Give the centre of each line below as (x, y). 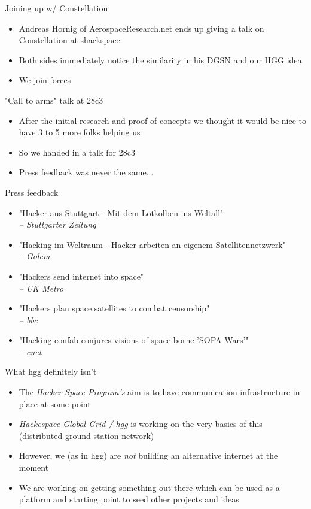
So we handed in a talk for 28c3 (77, 152)
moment (34, 467)
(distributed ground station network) (86, 435)
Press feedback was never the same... (86, 172)
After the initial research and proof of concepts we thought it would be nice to (162, 120)
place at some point (55, 403)
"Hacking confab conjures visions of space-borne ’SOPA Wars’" (134, 340)
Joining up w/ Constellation (57, 8)
